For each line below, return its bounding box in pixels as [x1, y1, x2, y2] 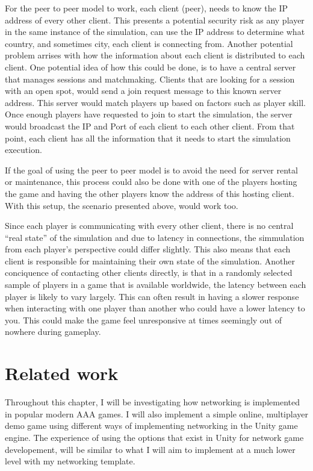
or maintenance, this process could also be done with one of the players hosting [5, 175, 297, 188]
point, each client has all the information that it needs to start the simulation [5, 131, 291, 144]
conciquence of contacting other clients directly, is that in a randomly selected [5, 266, 293, 279]
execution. [5, 143, 42, 156]
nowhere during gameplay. [5, 325, 101, 338]
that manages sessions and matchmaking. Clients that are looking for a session [5, 72, 295, 85]
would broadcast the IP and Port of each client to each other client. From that [5, 119, 295, 132]
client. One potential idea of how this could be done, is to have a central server [5, 60, 296, 73]
